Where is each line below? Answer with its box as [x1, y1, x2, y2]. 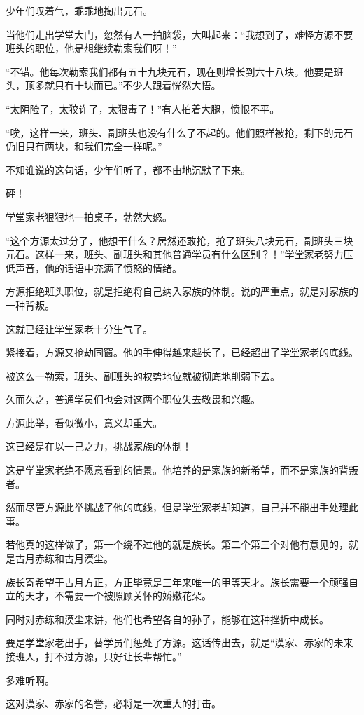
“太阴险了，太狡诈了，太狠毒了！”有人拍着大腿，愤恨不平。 [6, 101, 280, 116]
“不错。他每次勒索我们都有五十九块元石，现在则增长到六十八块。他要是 [6, 64, 334, 79]
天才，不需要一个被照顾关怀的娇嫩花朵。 [24, 588, 211, 603]
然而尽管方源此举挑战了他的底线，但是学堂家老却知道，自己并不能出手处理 [6, 500, 349, 515]
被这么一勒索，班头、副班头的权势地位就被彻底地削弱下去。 [6, 368, 280, 383]
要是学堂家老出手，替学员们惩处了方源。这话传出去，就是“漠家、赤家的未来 [6, 635, 353, 650]
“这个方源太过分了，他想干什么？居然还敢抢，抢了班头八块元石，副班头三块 [6, 233, 353, 247]
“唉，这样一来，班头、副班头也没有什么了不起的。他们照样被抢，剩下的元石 [6, 125, 353, 139]
